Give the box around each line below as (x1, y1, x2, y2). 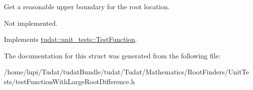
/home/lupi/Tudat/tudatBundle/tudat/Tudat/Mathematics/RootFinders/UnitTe (4, 67, 249, 77)
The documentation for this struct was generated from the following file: (4, 50, 221, 60)
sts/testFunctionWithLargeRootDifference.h (4, 76, 135, 86)
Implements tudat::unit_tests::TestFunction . (4, 34, 138, 44)
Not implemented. (4, 18, 58, 28)
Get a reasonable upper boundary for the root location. (4, 1, 170, 11)
